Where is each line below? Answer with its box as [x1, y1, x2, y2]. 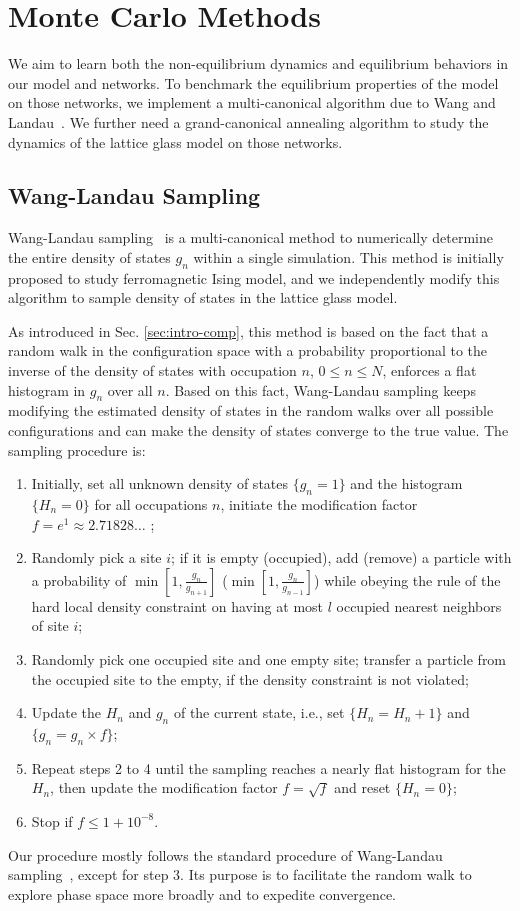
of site [31, 615, 69, 636]
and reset [334, 777, 391, 798]
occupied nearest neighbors [336, 595, 502, 616]
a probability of [31, 569, 127, 590]
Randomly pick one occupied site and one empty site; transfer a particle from [31, 649, 507, 669]
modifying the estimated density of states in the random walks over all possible [8, 400, 494, 421]
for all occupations [94, 494, 208, 515]
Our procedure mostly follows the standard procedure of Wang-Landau [8, 844, 443, 865]
